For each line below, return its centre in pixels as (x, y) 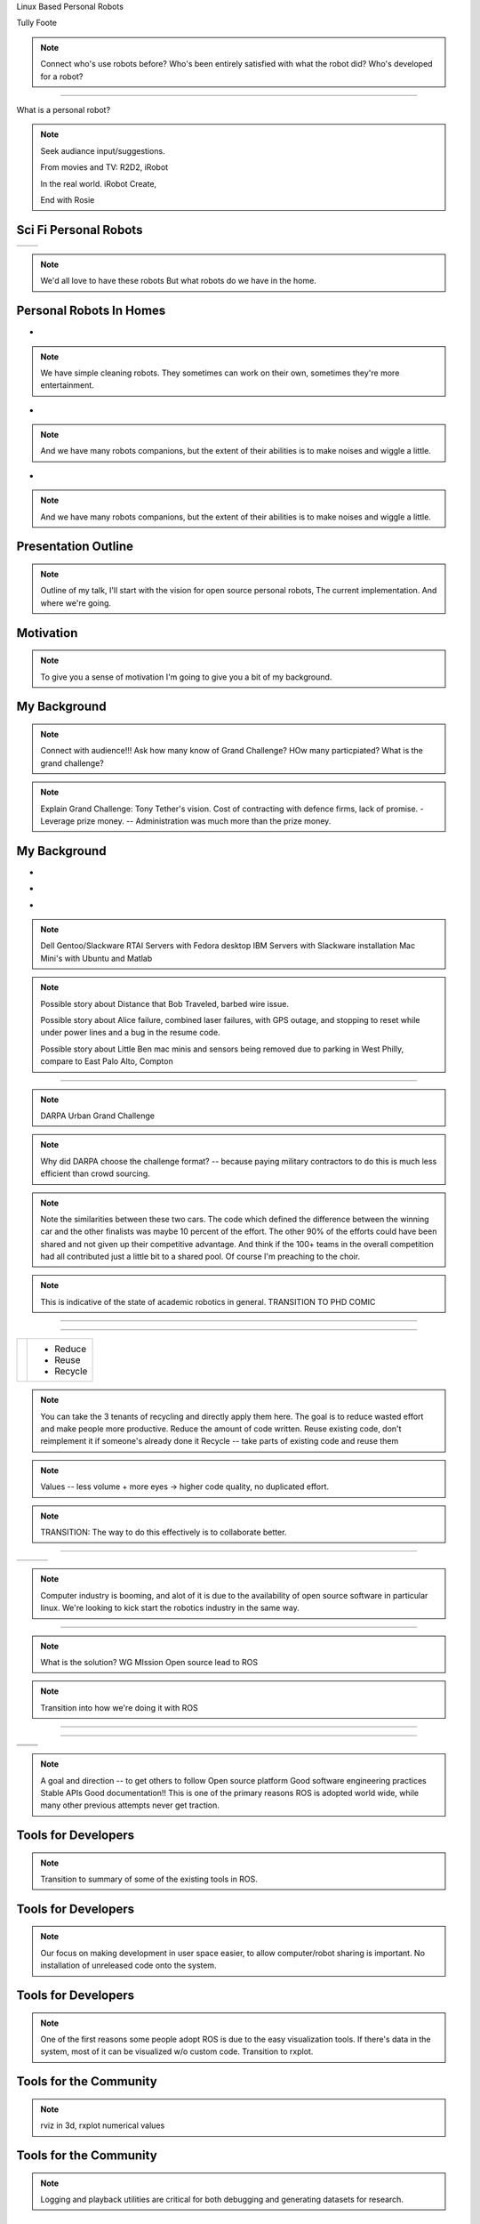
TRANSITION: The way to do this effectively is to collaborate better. (164, 1532)
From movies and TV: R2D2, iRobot (104, 167)
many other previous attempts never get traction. (130, 1805)
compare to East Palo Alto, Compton (107, 1061)
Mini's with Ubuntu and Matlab (96, 958)
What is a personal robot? (64, 109)
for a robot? (62, 77)
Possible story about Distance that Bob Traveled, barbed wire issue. (164, 1003)
